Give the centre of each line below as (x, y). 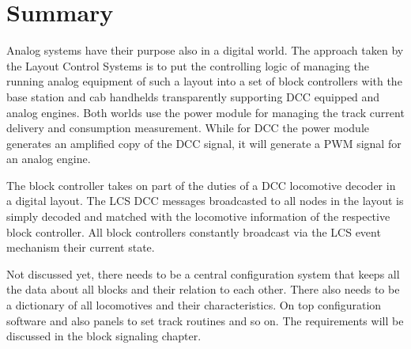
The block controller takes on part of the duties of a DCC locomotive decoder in (201, 185)
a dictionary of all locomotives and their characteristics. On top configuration (194, 305)
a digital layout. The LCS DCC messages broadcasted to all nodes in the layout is (205, 201)
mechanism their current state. (81, 247)
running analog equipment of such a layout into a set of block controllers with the (204, 81)
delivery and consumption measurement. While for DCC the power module (188, 128)
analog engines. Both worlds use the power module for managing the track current (205, 112)
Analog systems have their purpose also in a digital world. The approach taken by (205, 50)
